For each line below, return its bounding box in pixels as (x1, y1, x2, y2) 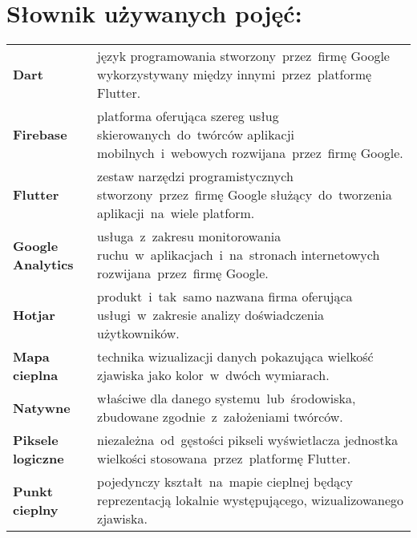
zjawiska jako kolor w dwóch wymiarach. (97, 366, 330, 385)
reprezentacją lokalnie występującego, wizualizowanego (97, 491, 404, 510)
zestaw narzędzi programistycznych (97, 167, 294, 186)
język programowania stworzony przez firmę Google (97, 47, 390, 66)
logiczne (13, 449, 64, 468)
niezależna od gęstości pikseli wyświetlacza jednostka (97, 431, 399, 450)
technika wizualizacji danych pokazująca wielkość (97, 347, 374, 366)
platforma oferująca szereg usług (97, 107, 279, 126)
